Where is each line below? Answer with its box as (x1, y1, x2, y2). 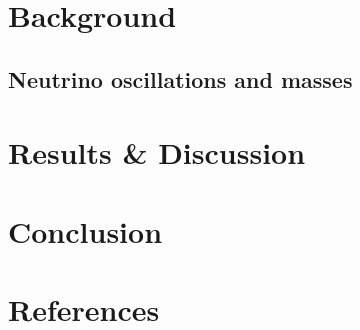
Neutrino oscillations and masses (8, 63, 353, 94)
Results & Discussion (8, 132, 306, 173)
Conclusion (8, 210, 163, 251)
